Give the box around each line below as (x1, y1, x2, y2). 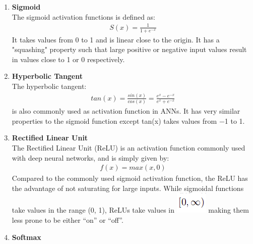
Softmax (12, 231, 41, 242)
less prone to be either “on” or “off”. (12, 215, 123, 225)
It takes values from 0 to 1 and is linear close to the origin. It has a (12, 34, 220, 44)
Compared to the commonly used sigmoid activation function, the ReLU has (12, 173, 248, 183)
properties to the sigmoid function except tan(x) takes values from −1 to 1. (12, 115, 245, 126)
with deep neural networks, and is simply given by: (12, 152, 169, 163)
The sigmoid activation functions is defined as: (12, 11, 155, 22)
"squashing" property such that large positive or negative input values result (12, 44, 247, 55)
